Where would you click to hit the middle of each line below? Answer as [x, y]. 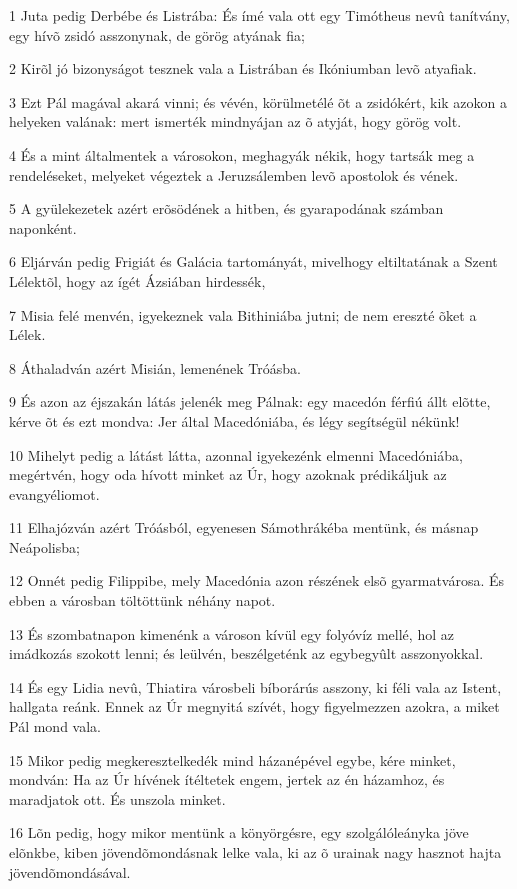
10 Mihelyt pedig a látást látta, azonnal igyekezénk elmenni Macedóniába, [236, 454]
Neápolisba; [44, 546]
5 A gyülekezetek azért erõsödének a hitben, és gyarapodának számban [226, 208]
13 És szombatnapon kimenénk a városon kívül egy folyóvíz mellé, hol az [231, 633]
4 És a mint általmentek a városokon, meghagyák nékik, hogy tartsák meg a [242, 154]
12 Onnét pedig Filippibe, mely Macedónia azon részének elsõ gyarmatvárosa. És [257, 580]
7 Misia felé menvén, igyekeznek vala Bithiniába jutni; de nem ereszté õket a [243, 314]
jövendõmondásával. [70, 871]
